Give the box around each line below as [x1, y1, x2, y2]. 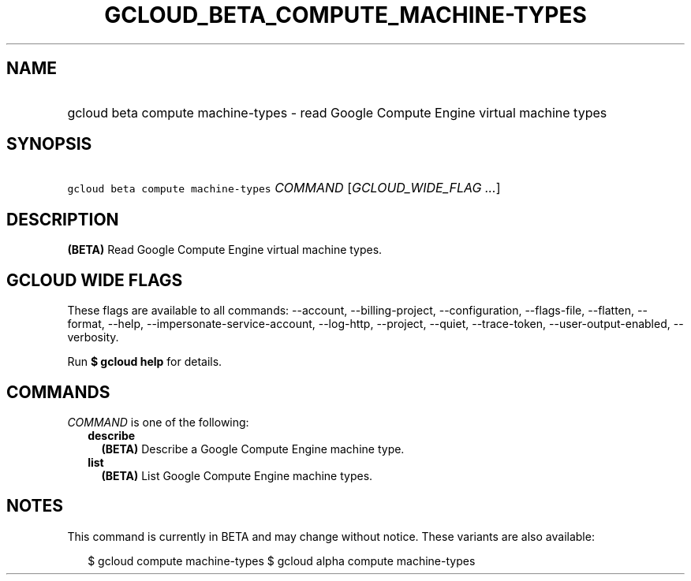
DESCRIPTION [6, 209, 119, 229]
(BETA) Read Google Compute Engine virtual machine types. [67, 243, 383, 257]
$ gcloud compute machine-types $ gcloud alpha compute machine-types [88, 553, 476, 568]
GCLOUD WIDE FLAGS [6, 270, 183, 290]
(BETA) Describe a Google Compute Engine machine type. [101, 441, 405, 456]
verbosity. [67, 330, 119, 345]
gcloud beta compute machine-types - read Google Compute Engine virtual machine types [67, 104, 607, 121]
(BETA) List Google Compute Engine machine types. [101, 468, 373, 482]
